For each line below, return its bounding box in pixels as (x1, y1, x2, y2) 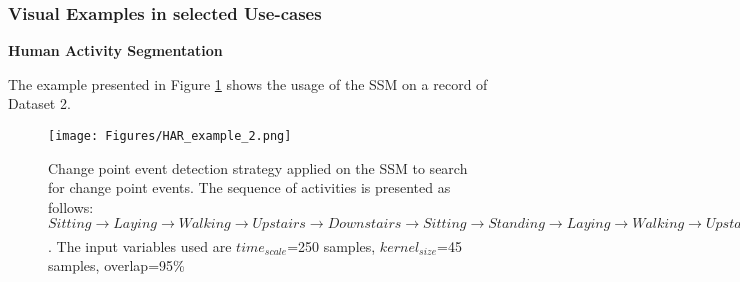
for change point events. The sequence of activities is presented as (48, 177, 451, 198)
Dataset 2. (8, 93, 71, 114)
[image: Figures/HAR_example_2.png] (48, 129, 292, 143)
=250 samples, (287, 235, 376, 256)
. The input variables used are (48, 235, 232, 256)
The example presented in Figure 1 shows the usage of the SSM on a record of (8, 73, 488, 94)
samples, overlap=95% (48, 255, 185, 276)
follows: (48, 196, 94, 217)
